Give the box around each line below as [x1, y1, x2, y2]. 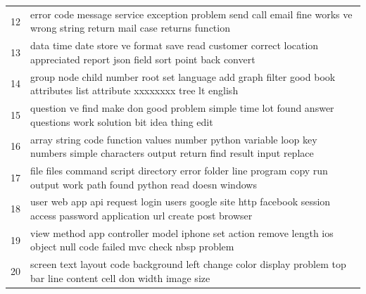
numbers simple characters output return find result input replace [30, 146, 314, 160]
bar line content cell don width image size [30, 270, 210, 285]
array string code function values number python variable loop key [30, 132, 317, 146]
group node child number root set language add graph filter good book [30, 69, 336, 84]
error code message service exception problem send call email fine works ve [30, 6, 353, 21]
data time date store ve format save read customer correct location [30, 38, 319, 53]
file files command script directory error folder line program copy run [30, 162, 328, 177]
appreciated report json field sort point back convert [30, 51, 255, 66]
